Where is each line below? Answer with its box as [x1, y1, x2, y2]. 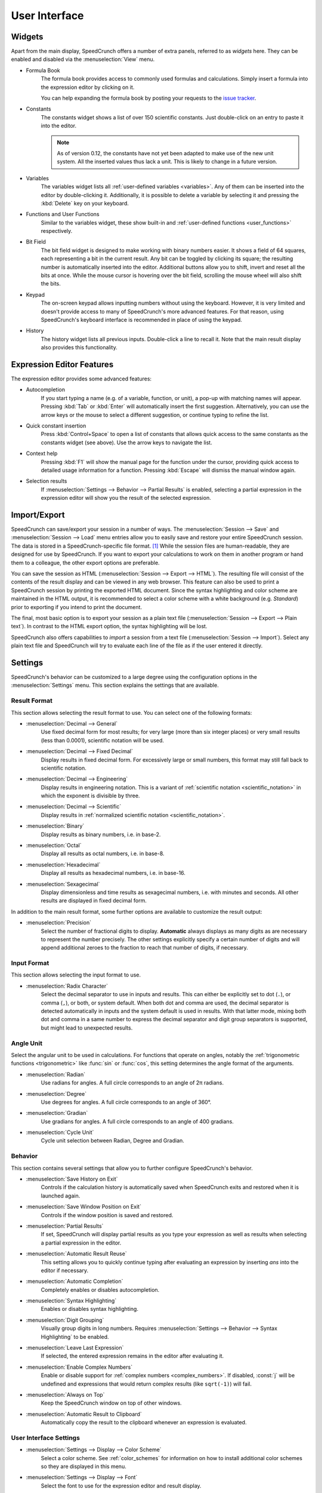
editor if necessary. [41, 1267, 89, 1274]
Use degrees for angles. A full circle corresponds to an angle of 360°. [41, 1098, 212, 1105]
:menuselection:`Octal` [26, 842, 82, 849]
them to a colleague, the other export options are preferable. [11, 559, 160, 566]
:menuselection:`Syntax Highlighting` [26, 1297, 117, 1304]
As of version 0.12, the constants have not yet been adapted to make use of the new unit [57, 149, 274, 156]
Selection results [26, 478, 67, 485]
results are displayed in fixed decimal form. [41, 897, 147, 904]
